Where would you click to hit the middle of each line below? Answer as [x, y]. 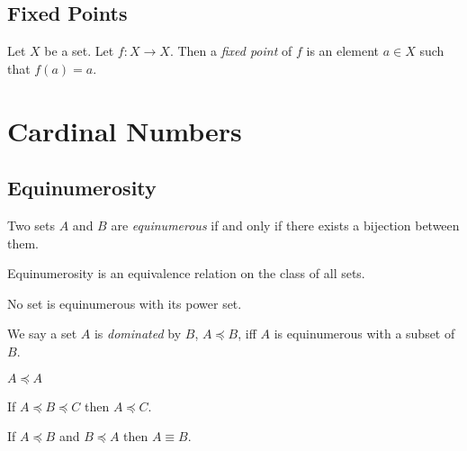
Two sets [31, 225]
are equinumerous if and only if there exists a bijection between [285, 225]
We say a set [42, 334]
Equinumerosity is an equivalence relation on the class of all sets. [186, 273]
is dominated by [138, 334]
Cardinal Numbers [125, 130]
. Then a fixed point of [231, 51]
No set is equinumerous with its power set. [125, 303]
